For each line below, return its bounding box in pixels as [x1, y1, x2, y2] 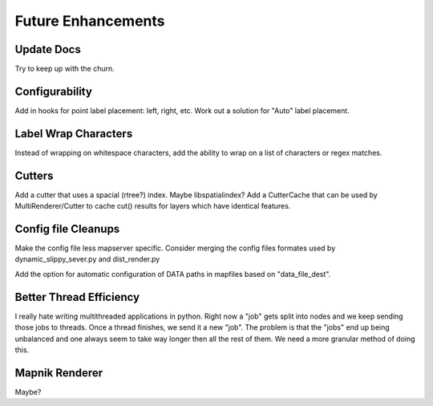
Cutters [14, 168, 54, 182]
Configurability [14, 84, 92, 98]
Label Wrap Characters [14, 127, 133, 140]
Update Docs [14, 43, 82, 56]
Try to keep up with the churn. [14, 64, 115, 74]
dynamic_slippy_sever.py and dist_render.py [14, 254, 160, 264]
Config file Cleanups [14, 221, 120, 236]
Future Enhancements [14, 12, 165, 30]
